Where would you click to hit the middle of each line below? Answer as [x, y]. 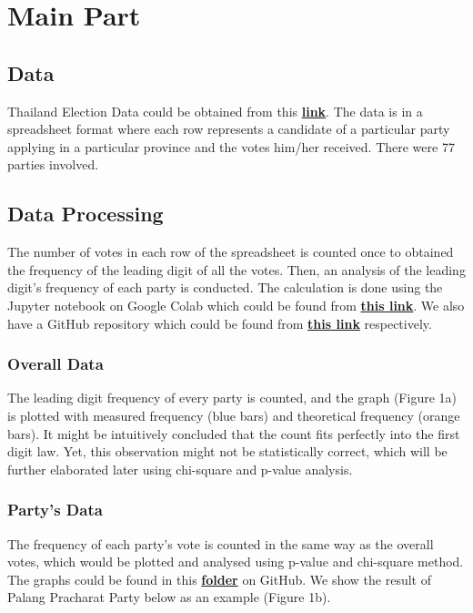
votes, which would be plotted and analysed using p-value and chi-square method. [236, 562]
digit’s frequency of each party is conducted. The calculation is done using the [225, 287]
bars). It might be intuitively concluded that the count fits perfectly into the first [234, 433]
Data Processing [86, 214]
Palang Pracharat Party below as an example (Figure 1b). [169, 597]
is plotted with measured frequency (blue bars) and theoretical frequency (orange [234, 415]
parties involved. [53, 164]
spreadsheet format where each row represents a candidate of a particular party [229, 129]
